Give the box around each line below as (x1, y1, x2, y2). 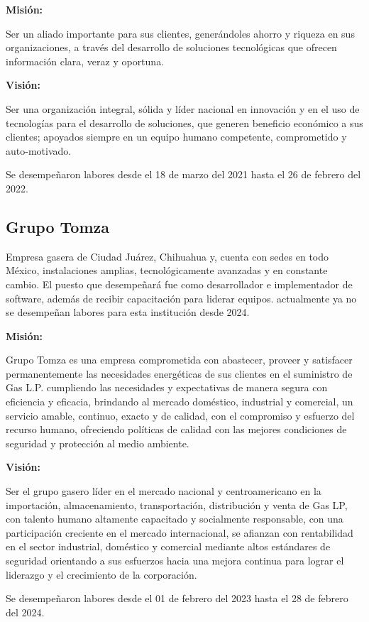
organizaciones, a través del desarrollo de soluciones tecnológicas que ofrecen (6, 40, 337, 55)
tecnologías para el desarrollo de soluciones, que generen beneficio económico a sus (6, 115, 363, 130)
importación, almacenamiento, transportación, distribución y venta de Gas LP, (6, 497, 348, 512)
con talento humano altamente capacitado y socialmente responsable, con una (6, 511, 343, 526)
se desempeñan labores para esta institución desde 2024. (6, 305, 250, 320)
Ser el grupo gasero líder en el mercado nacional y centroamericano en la (6, 484, 321, 498)
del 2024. (6, 604, 45, 619)
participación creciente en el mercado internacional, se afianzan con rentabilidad (6, 525, 353, 540)
